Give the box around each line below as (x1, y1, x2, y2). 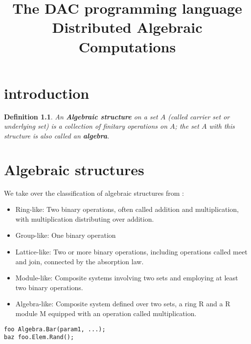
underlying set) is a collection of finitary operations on (4, 121, 168, 131)
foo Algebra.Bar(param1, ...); (4, 325, 106, 333)
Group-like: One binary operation (15, 230, 116, 240)
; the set (175, 121, 199, 131)
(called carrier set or (168, 111, 230, 121)
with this (209, 121, 235, 131)
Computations (78, 36, 176, 56)
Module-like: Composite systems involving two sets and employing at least (15, 273, 238, 283)
